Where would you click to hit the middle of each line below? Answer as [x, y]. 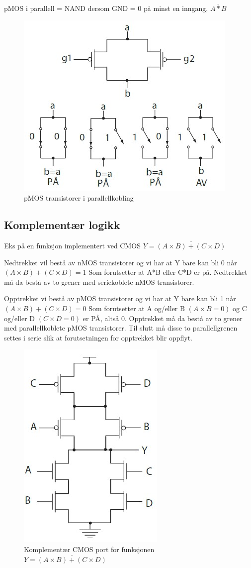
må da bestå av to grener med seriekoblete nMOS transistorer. [99, 282]
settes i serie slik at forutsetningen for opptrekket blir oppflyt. [98, 337]
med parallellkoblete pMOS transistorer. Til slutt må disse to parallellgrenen [121, 328]
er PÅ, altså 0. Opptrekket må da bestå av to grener [163, 318]
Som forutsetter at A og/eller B [137, 308]
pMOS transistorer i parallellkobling [79, 198]
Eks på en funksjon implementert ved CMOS [72, 245]
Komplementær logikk [62, 225]
